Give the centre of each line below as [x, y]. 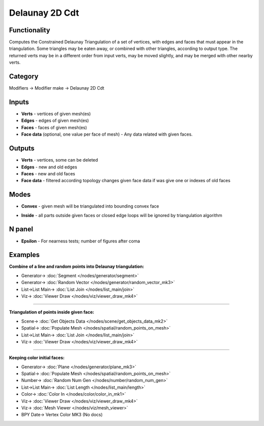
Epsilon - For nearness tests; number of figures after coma [81, 241]
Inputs [19, 102]
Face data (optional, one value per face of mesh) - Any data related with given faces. [107, 134]
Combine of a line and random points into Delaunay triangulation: [77, 266]
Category [24, 77]
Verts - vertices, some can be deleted [60, 160]
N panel [21, 229]
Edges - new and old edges [49, 167]
